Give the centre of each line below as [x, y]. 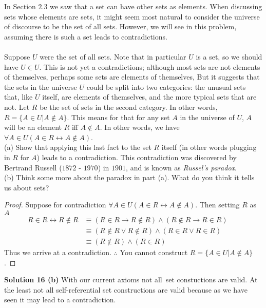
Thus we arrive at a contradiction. [58, 252]
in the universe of [207, 117]
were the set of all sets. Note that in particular [113, 56]
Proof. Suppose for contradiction [55, 205]
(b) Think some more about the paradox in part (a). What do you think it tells [129, 177]
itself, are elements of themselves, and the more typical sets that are [149, 97]
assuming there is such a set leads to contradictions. [86, 36]
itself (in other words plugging [209, 147]
